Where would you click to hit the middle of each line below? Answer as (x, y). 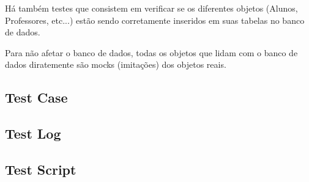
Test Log (33, 133)
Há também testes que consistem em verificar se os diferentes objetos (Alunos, (151, 8)
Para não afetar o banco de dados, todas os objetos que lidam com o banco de (151, 52)
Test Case (36, 97)
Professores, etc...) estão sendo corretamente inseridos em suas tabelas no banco (155, 20)
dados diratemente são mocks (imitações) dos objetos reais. (116, 64)
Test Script (41, 169)
